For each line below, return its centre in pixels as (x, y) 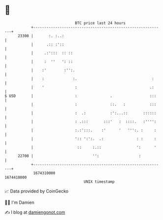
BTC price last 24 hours (100, 23)
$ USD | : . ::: (81, 96)
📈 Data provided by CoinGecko (37, 191)
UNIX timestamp (99, 182)
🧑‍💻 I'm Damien (20, 202)
